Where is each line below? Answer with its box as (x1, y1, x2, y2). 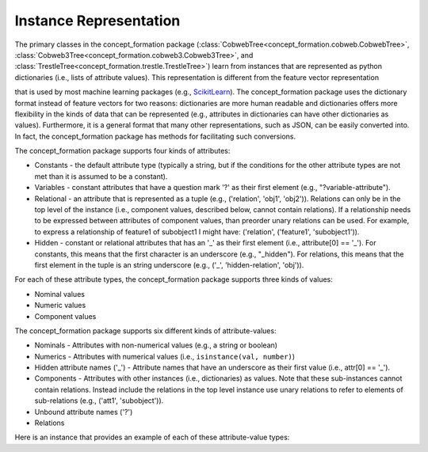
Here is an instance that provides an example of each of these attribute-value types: (14, 432, 290, 443)
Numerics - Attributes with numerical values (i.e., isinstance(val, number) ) (34, 351, 296, 361)
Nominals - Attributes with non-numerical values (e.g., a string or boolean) (34, 340, 277, 350)
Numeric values (34, 301, 86, 310)
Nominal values (34, 289, 85, 298)
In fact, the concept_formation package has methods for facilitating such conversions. (14, 131, 296, 141)
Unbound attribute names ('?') (34, 407, 133, 416)
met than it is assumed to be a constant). (34, 171, 168, 181)
